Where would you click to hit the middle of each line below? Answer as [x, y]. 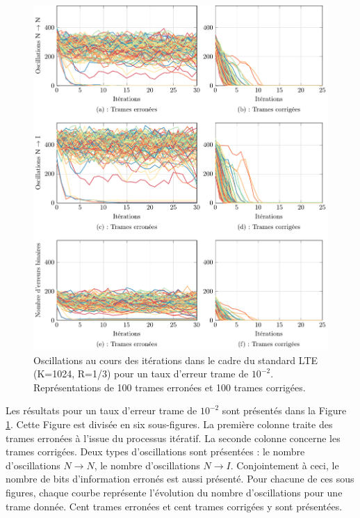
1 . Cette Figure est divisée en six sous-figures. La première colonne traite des [169, 424]
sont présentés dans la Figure [284, 410]
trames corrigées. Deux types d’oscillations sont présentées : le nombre [155, 452]
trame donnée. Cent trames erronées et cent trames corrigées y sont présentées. [174, 506]
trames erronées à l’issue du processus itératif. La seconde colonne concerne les [173, 438]
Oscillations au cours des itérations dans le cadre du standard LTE [176, 360]
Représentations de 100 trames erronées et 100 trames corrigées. [170, 387]
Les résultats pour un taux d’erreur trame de [101, 410]
